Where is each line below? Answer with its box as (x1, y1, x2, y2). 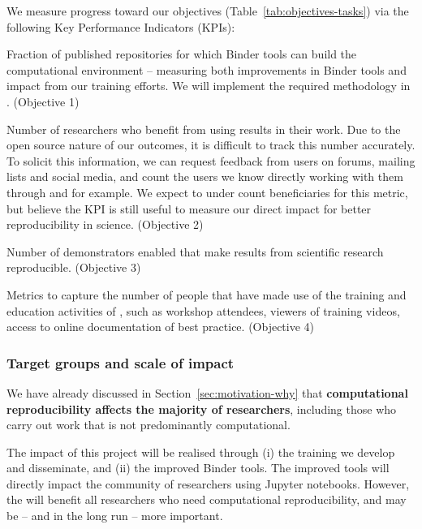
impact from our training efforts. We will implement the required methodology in (6, 77, 411, 94)
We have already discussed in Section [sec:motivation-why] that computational (6, 384, 408, 401)
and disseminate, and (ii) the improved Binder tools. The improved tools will (6, 459, 390, 476)
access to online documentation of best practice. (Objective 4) (6, 318, 315, 335)
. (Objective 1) (6, 92, 80, 110)
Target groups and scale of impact (6, 352, 235, 372)
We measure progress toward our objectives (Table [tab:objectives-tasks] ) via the (6, 2, 409, 19)
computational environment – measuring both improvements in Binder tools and (6, 61, 407, 78)
